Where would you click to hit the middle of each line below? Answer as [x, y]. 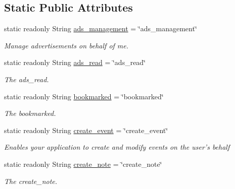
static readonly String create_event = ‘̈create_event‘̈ [86, 130]
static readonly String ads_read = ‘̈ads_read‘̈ [75, 62]
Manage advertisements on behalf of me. [66, 45]
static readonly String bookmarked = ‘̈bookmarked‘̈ [84, 96]
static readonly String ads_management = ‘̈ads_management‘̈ [101, 28]
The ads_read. [27, 79]
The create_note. [31, 181]
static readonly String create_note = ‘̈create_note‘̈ [83, 164]
